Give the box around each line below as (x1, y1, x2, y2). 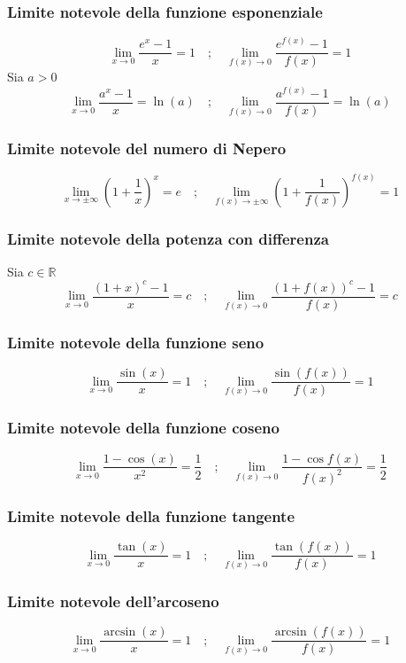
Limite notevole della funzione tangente (7, 504, 295, 526)
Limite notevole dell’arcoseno (7, 590, 219, 612)
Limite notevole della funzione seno (7, 331, 264, 353)
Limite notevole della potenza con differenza (7, 227, 329, 249)
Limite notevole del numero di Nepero (7, 136, 287, 159)
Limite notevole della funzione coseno (7, 417, 280, 439)
